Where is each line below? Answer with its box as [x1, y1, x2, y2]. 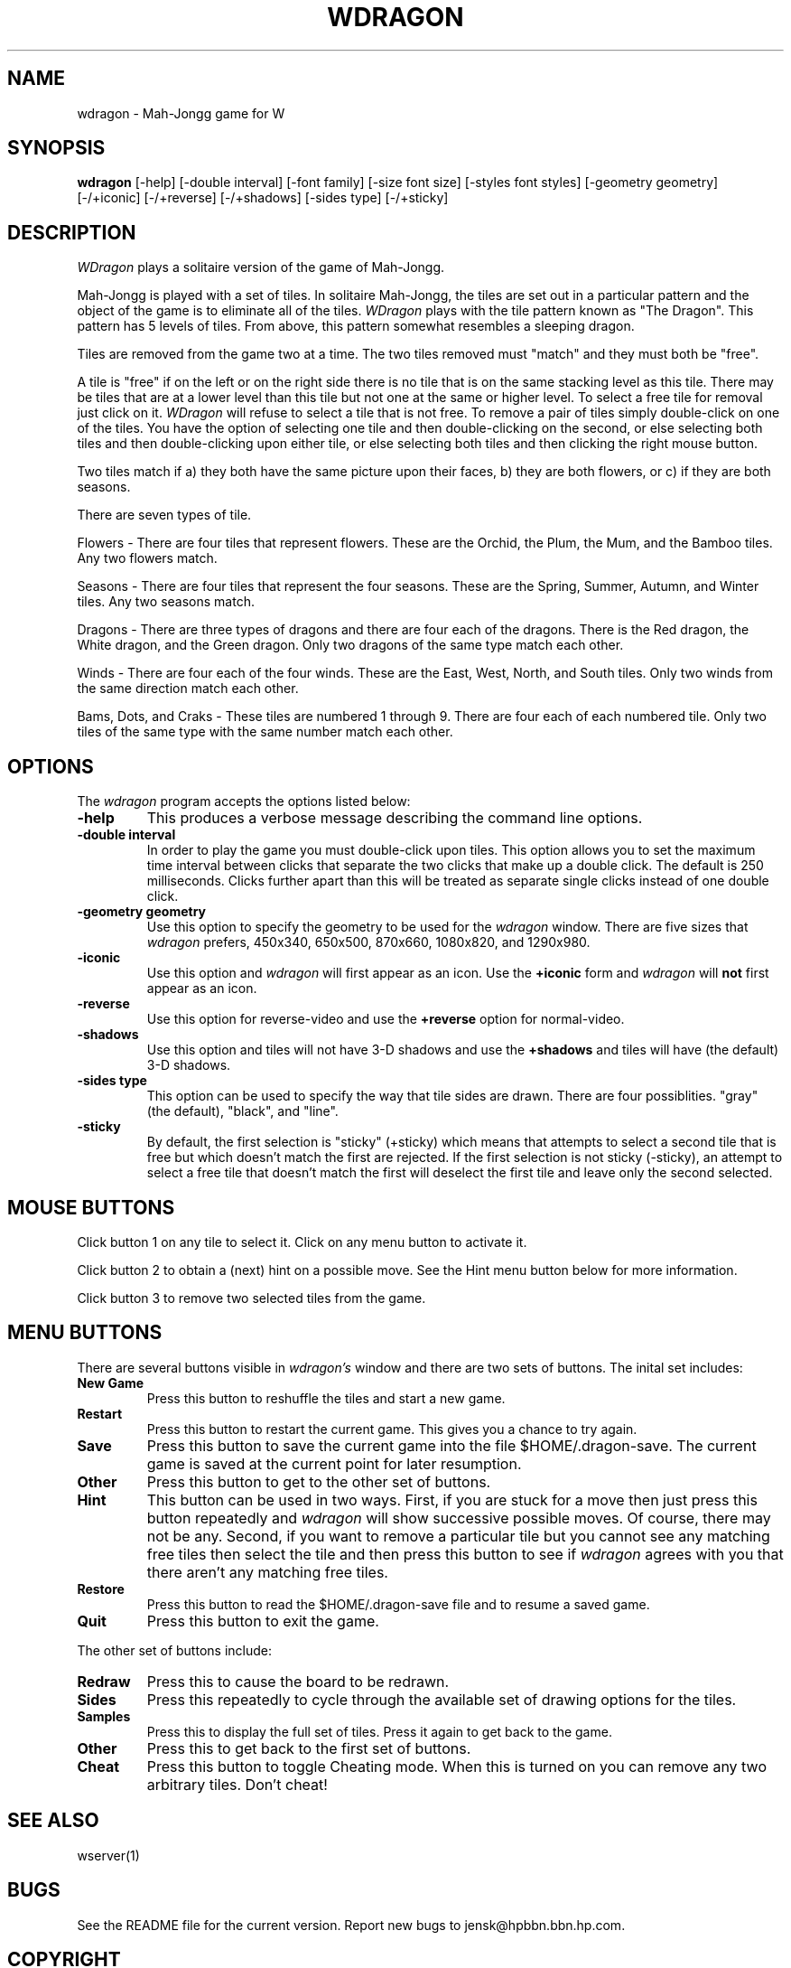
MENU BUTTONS [7, 1321, 163, 1345]
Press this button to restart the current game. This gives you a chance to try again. [146, 1420, 637, 1437]
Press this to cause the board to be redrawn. [146, 1672, 450, 1691]
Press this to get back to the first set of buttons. [146, 1738, 471, 1757]
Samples [77, 1708, 131, 1724]
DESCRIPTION [7, 220, 136, 244]
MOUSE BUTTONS [7, 1195, 175, 1219]
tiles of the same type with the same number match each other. [77, 724, 453, 740]
